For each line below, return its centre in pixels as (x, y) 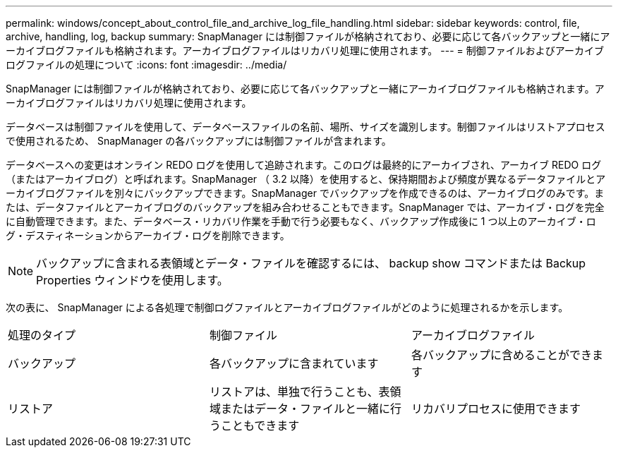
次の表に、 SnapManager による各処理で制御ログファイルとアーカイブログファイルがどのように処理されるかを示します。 (287, 307)
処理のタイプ (42, 335)
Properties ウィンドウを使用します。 (132, 280)
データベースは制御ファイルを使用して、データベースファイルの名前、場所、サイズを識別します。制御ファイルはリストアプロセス (305, 127)
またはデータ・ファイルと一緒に (305, 409)
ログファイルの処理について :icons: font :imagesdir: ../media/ (146, 65)
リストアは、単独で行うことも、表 (299, 392)
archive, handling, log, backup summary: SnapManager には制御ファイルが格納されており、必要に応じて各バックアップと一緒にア (308, 36)
